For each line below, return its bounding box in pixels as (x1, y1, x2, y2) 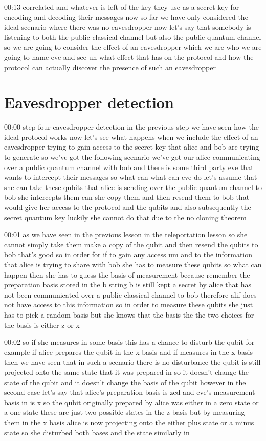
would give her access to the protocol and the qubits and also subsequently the (4, 202, 251, 213)
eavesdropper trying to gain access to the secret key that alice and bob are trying (4, 141, 259, 152)
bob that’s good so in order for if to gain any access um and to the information (4, 249, 253, 260)
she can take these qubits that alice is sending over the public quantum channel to (4, 181, 262, 192)
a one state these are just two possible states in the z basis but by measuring (4, 407, 245, 417)
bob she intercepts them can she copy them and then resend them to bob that (4, 192, 250, 202)
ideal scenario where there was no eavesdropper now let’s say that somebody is (4, 22, 251, 32)
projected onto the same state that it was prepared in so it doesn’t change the (4, 366, 249, 377)
